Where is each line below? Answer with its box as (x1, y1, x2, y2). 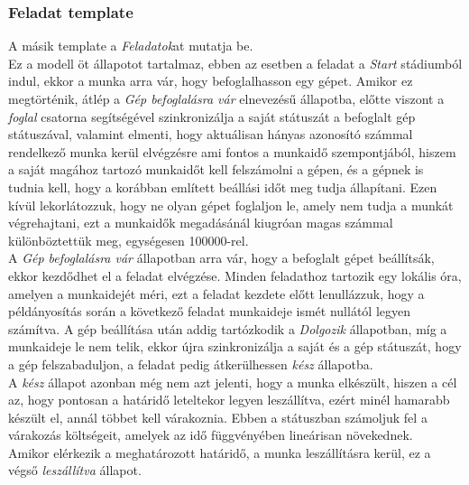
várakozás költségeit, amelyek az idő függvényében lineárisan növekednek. (8, 425, 413, 444)
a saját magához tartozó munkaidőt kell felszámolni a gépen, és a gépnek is (8, 160, 424, 179)
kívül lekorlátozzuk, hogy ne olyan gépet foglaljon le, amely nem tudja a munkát (8, 195, 454, 214)
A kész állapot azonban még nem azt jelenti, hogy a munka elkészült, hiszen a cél (8, 372, 457, 391)
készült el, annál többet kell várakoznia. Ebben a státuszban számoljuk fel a (8, 407, 428, 426)
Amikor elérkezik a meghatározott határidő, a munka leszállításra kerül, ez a (8, 443, 431, 462)
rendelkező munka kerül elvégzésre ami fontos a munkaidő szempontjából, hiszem (8, 142, 456, 161)
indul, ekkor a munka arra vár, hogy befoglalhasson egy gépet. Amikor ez (8, 71, 413, 90)
